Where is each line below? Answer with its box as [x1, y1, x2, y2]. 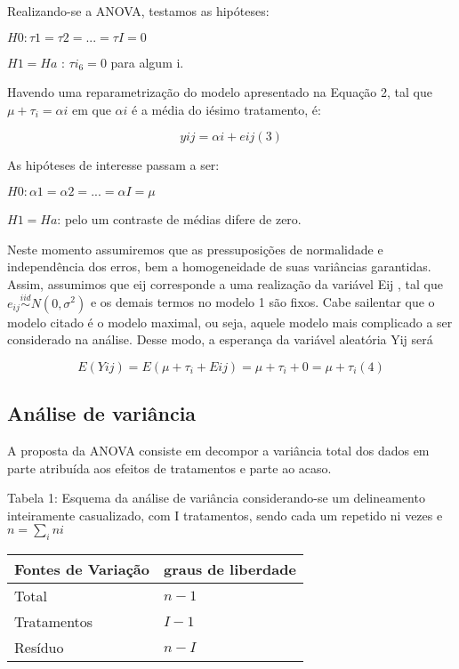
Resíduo [14, 637, 64, 658]
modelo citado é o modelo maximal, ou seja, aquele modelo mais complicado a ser [7, 312, 453, 331]
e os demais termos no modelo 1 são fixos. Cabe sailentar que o [90, 293, 435, 311]
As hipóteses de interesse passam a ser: [7, 156, 220, 174]
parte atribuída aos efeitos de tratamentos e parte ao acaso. [7, 458, 332, 477]
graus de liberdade [163, 559, 296, 580]
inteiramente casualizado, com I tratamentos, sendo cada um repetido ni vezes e [7, 505, 443, 524]
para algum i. [110, 52, 184, 71]
